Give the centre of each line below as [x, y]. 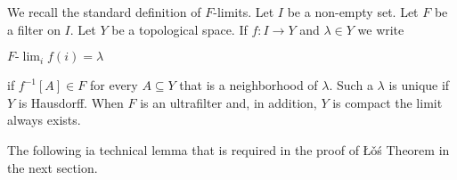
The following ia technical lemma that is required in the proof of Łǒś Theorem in [228, 149]
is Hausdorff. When [71, 102]
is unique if [419, 85]
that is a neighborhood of [249, 85]
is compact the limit [388, 102]
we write [381, 29]
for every [114, 85]
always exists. [44, 120]
